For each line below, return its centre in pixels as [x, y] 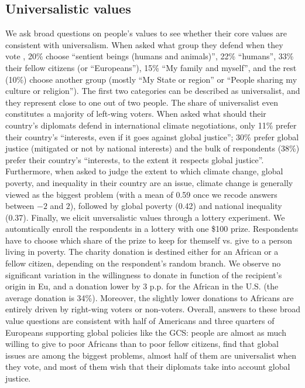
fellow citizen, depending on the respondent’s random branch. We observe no [143, 263]
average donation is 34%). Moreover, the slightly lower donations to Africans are [150, 297]
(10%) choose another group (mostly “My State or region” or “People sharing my [151, 79]
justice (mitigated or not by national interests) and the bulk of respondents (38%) [152, 148]
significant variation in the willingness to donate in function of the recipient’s [144, 274]
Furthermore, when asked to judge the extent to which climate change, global [144, 171]
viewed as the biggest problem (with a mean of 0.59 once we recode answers [141, 194]
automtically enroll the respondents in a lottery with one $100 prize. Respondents [152, 229]
